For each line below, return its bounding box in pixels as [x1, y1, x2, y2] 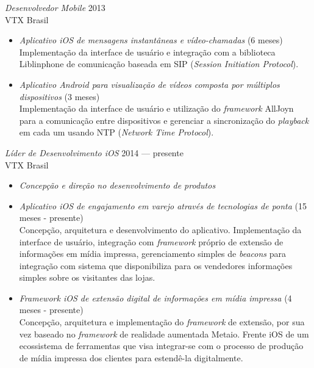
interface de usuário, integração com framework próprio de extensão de [19, 235, 284, 248]
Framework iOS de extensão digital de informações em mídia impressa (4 [19, 291, 292, 304]
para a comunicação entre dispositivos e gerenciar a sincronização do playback [19, 114, 309, 126]
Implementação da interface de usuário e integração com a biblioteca [19, 45, 276, 58]
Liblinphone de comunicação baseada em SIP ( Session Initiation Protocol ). [19, 57, 299, 70]
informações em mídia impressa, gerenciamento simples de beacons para [19, 247, 286, 260]
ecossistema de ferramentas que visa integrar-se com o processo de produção [19, 339, 304, 352]
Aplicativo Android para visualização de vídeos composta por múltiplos [19, 78, 280, 90]
